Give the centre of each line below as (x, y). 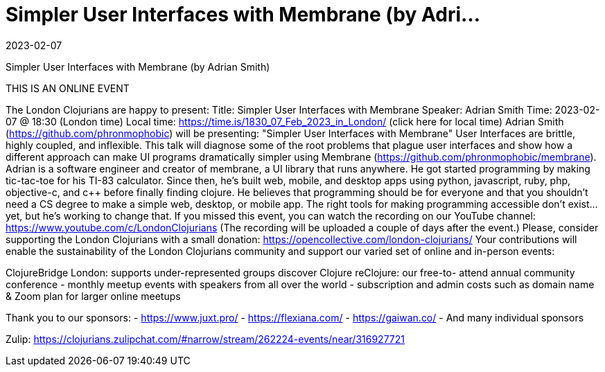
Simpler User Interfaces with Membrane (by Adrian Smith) (138, 67)
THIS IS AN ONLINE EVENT (68, 88)
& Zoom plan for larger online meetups (93, 296)
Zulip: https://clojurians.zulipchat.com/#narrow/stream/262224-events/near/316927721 (205, 339)
